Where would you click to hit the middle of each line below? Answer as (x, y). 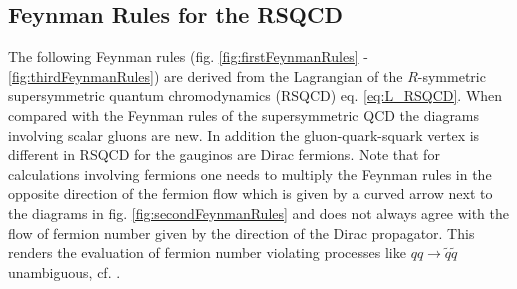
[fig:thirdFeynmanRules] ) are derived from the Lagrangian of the (205, 75)
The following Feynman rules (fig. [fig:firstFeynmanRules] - (188, 56)
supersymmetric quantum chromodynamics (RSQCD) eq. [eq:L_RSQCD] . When (255, 95)
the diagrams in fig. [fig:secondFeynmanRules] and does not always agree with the (258, 212)
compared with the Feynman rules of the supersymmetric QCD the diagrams (244, 114)
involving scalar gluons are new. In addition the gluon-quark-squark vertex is (244, 134)
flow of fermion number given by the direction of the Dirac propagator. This (241, 232)
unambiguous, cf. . (64, 271)
